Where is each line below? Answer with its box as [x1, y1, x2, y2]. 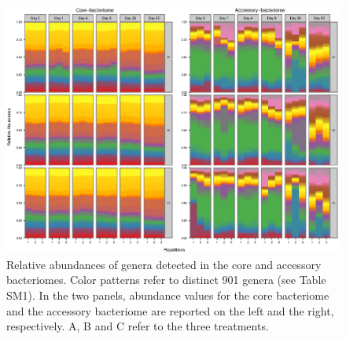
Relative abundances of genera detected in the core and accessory [6, 256, 322, 272]
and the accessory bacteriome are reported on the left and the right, [6, 302, 334, 319]
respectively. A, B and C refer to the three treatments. [6, 318, 269, 334]
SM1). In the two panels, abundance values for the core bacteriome [6, 287, 329, 304]
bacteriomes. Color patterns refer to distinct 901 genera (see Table [6, 271, 326, 288]
